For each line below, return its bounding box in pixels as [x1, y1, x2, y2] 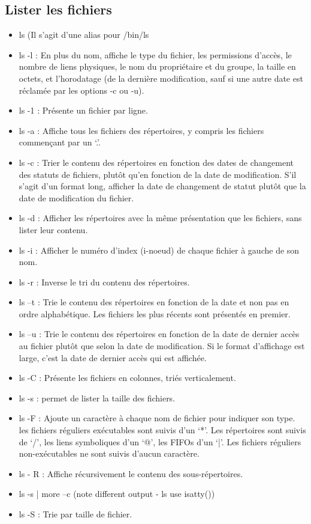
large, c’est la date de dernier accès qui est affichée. [19, 351, 207, 364]
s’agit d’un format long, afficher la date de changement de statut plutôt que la [19, 180, 306, 192]
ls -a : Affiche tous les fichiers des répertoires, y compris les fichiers [19, 124, 264, 136]
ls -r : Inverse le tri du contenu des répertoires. [19, 275, 190, 288]
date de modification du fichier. [19, 191, 134, 204]
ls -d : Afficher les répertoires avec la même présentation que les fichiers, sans [19, 212, 302, 224]
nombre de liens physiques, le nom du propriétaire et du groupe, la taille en [19, 60, 296, 73]
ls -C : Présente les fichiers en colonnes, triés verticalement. [19, 371, 236, 384]
